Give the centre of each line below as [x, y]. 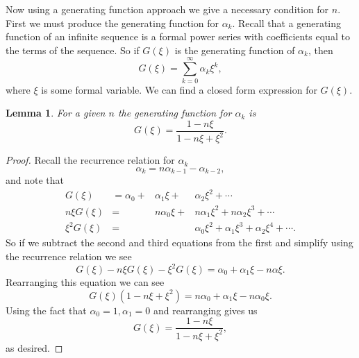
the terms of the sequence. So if [73, 50]
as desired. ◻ [34, 347]
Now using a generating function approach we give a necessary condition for [167, 9]
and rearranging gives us [205, 310]
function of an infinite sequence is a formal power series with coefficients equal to [178, 36]
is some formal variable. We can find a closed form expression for [179, 89]
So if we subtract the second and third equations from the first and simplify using [179, 242]
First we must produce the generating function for [112, 23]
